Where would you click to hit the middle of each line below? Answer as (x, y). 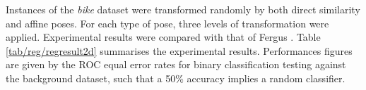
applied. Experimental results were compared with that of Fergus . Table (163, 37)
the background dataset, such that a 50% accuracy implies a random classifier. (176, 78)
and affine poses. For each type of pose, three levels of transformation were (167, 23)
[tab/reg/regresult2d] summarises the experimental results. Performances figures (179, 50)
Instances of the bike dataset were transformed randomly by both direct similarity (183, 9)
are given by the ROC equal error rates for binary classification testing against (176, 64)
